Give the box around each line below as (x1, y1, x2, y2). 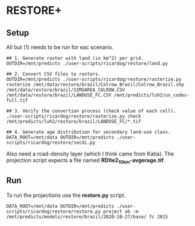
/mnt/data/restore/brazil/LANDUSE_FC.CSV (6, 92, 112, 98)
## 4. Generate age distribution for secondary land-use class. (6, 129, 171, 135)
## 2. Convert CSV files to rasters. (6, 71, 101, 77)
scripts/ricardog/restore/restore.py (6, 209, 101, 215)
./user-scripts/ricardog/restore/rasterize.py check (6, 113, 141, 119)
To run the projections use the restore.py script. (6, 191, 126, 199)
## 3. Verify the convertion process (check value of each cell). (6, 108, 176, 114)
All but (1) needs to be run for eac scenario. (6, 43, 114, 51)
